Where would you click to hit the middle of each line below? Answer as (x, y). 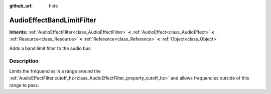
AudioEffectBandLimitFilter (53, 20)
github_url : (21, 6)
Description (24, 61)
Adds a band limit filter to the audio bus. (51, 48)
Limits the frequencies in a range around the (55, 71)
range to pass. (24, 85)
